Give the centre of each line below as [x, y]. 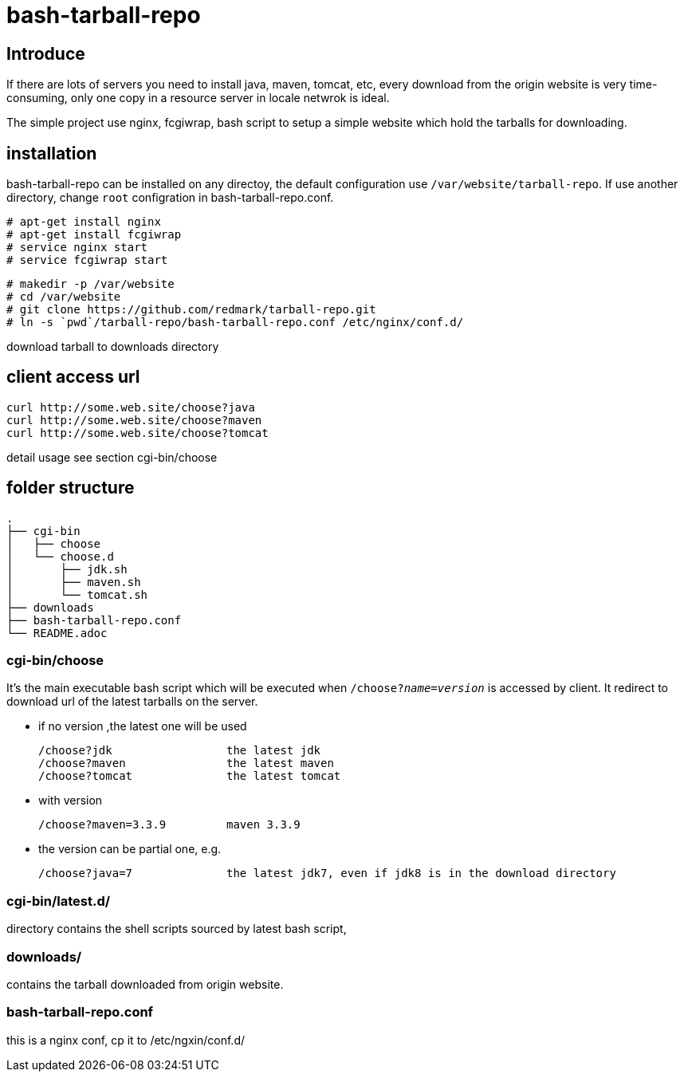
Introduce [46, 53]
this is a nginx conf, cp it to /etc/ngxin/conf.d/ [126, 1040]
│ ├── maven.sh [74, 582]
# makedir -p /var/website [90, 284]
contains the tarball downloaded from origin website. [145, 984]
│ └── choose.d [60, 556]
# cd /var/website [64, 297]
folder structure [71, 488]
